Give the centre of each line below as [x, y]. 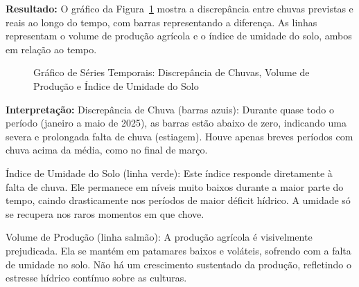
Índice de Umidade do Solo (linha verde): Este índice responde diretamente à [169, 173]
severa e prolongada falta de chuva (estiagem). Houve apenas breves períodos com [179, 136]
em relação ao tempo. [51, 49]
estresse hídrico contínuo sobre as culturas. [96, 278]
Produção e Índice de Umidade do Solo [116, 85]
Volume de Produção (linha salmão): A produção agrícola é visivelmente [159, 237]
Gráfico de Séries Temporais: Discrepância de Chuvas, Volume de [172, 72]
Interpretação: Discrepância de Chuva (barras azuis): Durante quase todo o [170, 109]
